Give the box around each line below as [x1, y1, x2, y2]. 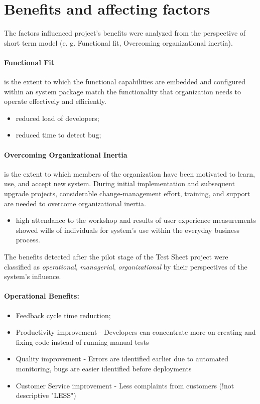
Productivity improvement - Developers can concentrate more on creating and [16, 327, 256, 337]
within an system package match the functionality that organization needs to [4, 86, 241, 96]
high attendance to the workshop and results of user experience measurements [16, 215, 256, 225]
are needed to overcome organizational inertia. [4, 198, 146, 208]
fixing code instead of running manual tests [16, 336, 149, 347]
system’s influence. [4, 271, 61, 282]
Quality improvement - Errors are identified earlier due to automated [16, 353, 229, 364]
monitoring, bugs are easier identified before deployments [16, 363, 192, 373]
